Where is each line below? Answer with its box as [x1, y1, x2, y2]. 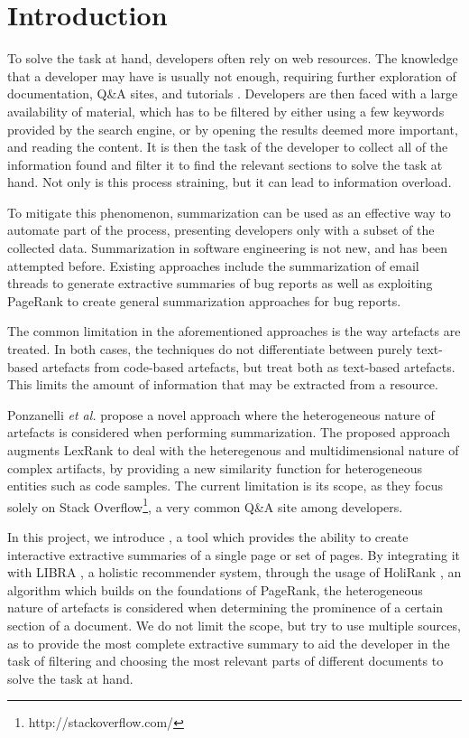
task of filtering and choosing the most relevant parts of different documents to [7, 651, 444, 670]
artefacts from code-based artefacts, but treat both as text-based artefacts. [41, 357, 455, 376]
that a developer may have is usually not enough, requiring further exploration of [7, 66, 456, 85]
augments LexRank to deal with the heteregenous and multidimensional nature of [7, 441, 459, 459]
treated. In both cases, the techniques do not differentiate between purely [7, 340, 413, 359]
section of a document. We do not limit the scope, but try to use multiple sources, [7, 616, 461, 634]
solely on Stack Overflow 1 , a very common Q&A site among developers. [7, 494, 403, 516]
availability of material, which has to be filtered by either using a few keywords [7, 101, 445, 120]
